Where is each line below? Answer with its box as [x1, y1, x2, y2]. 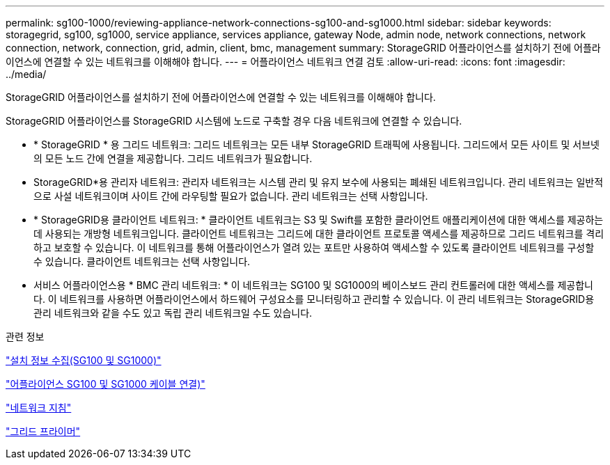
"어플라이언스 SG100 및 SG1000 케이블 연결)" [6, 378, 205, 390]
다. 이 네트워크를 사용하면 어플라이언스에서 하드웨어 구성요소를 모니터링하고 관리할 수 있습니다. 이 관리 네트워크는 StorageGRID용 [33, 293, 595, 305]
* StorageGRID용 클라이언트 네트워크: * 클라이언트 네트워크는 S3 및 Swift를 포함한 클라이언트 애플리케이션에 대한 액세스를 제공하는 [33, 214, 604, 226]
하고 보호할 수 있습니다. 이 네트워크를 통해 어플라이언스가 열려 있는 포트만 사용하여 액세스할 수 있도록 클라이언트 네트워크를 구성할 [33, 242, 595, 253]
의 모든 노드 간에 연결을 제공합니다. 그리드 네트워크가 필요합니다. [33, 152, 313, 164]
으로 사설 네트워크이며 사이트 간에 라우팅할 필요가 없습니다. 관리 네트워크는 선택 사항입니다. [33, 190, 428, 202]
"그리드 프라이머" [6, 425, 81, 437]
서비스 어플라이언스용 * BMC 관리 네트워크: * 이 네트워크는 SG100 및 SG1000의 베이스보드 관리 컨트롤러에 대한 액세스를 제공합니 [33, 279, 593, 291]
